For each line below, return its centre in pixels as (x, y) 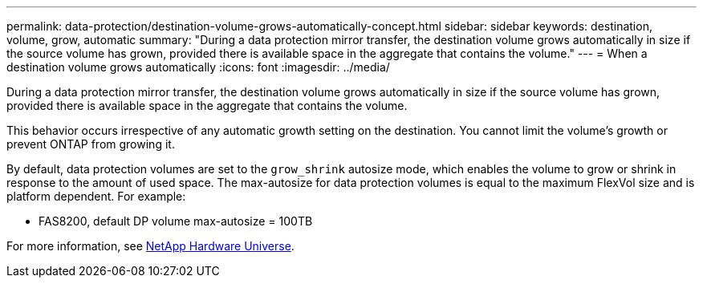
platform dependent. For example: (96, 196)
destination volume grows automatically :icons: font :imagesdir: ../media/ (198, 67)
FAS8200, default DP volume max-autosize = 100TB (176, 221)
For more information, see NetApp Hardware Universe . (150, 246)
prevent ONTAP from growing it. (91, 144)
